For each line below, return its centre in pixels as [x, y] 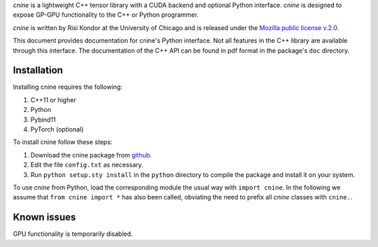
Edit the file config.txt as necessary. [87, 165]
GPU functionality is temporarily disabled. [73, 234]
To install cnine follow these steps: [63, 142]
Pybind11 [43, 120]
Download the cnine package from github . [91, 155]
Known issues [44, 217]
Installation [38, 70]
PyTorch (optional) [57, 129]
